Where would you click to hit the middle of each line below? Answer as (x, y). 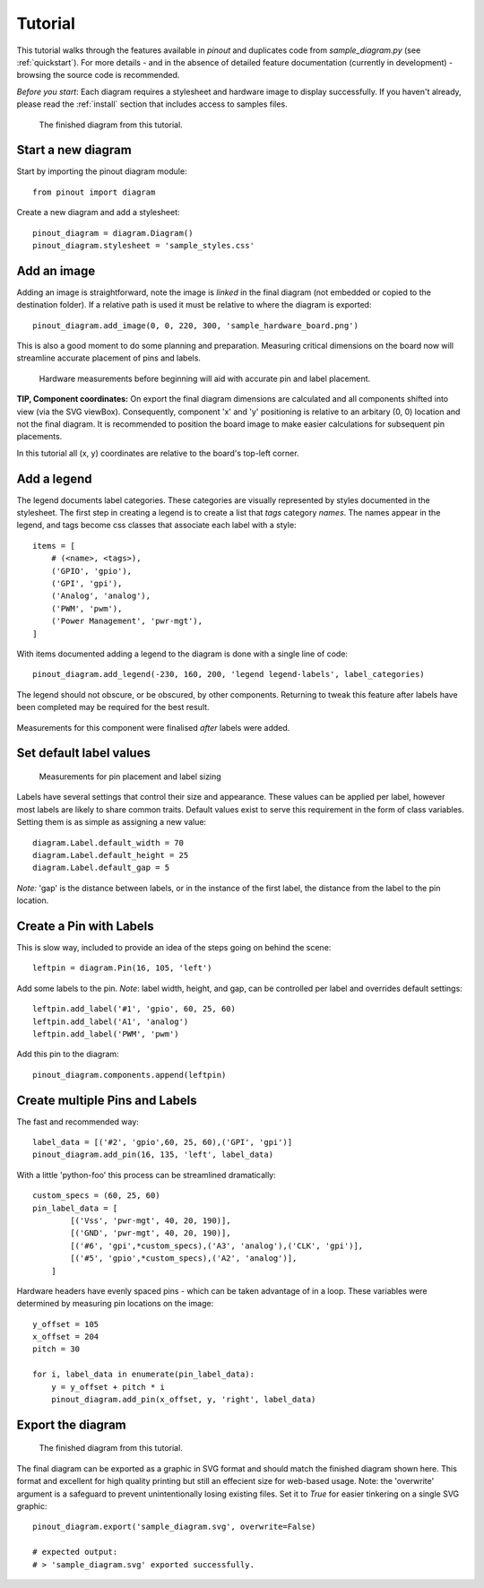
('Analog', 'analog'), (101, 596)
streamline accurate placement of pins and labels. (109, 358)
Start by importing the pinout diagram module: (102, 171)
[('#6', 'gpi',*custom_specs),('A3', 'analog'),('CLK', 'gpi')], (217, 1245)
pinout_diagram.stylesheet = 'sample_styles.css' (144, 245)
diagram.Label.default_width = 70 (108, 842)
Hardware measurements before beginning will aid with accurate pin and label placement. (205, 378)
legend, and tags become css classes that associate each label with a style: (156, 525)
